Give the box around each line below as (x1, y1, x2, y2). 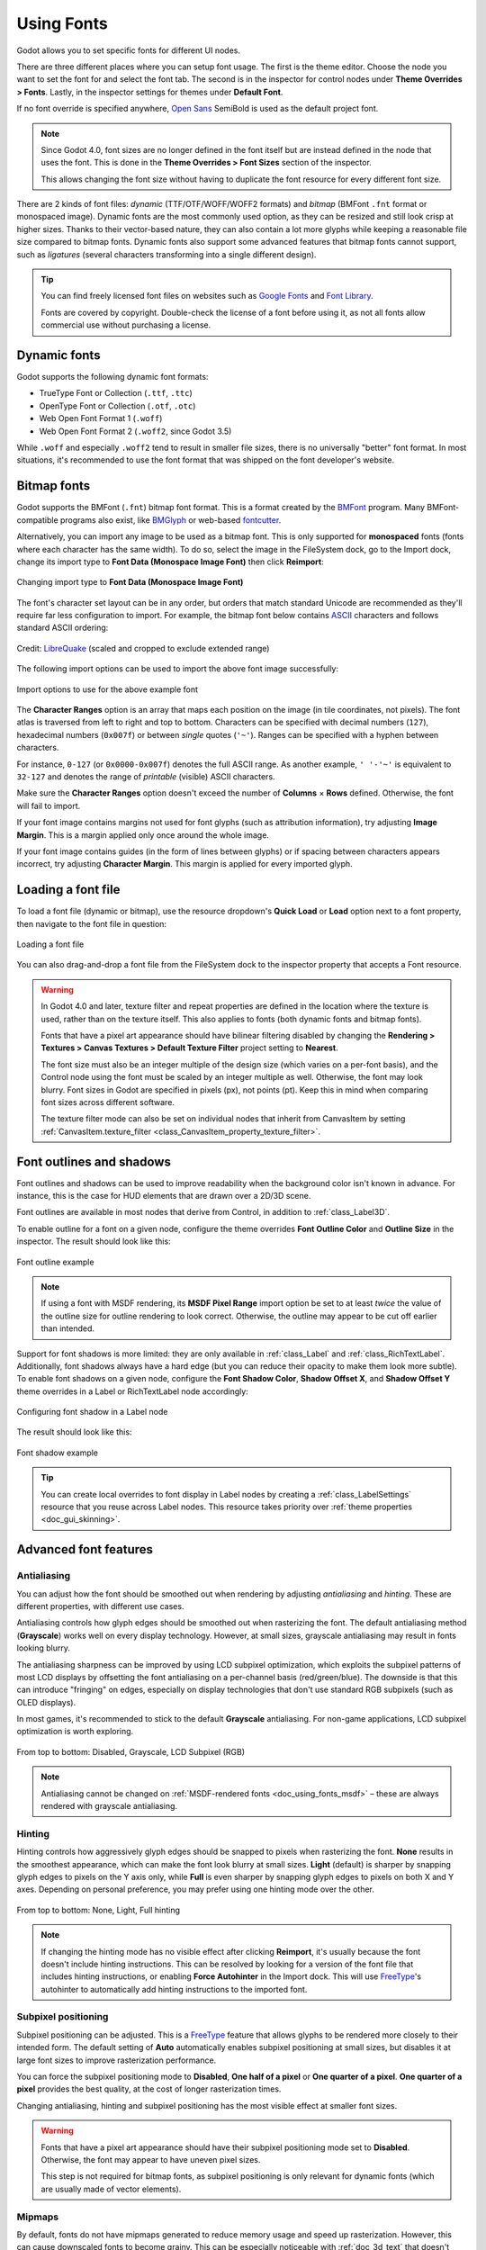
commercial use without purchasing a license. (40, 319, 211, 330)
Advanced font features (16, 1542, 153, 1557)
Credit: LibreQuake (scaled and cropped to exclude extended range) (16, 643, 270, 653)
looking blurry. (16, 1642, 71, 1653)
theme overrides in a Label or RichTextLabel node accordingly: (16, 1386, 249, 1397)
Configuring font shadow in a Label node (16, 1407, 168, 1417)
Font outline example (16, 1256, 94, 1267)
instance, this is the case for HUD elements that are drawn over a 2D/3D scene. (16, 1191, 311, 1201)
